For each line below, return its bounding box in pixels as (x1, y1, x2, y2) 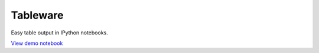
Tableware (11, 9, 64, 22)
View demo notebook (11, 40, 63, 47)
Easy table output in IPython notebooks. (11, 29, 109, 36)
